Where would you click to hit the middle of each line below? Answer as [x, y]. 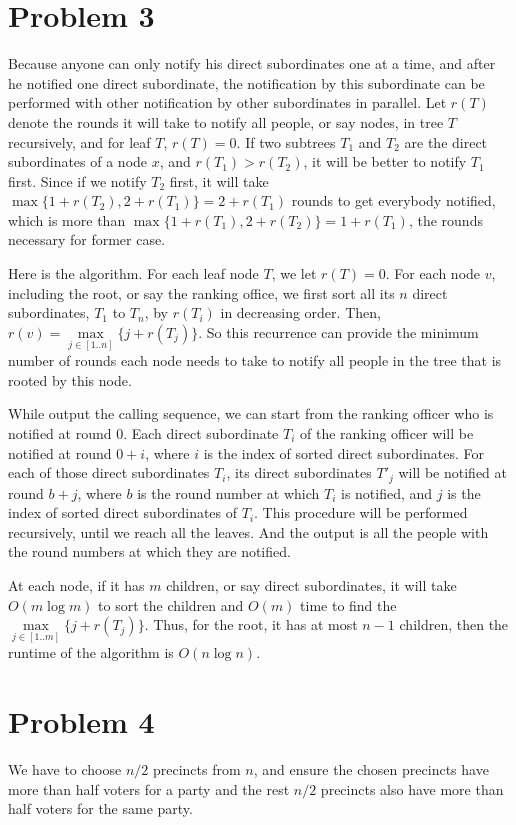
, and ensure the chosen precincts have [371, 769]
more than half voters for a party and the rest [149, 788]
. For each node [433, 273]
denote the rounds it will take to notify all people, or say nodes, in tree [226, 121]
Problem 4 [81, 721]
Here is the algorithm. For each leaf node [133, 273]
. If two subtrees [286, 141]
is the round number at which [228, 492]
